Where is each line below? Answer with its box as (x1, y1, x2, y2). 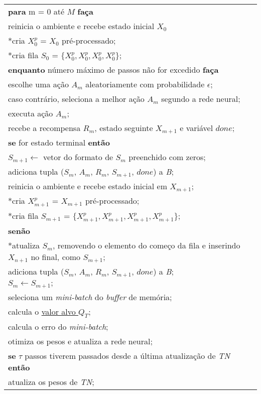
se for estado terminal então (8, 137, 110, 149)
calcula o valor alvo (8, 306, 76, 318)
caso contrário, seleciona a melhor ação (8, 93, 145, 105)
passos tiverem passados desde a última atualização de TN (25, 350, 230, 362)
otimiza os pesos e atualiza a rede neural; (8, 335, 153, 347)
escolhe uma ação (8, 78, 69, 90)
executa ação (8, 107, 53, 119)
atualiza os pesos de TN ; (8, 376, 94, 388)
